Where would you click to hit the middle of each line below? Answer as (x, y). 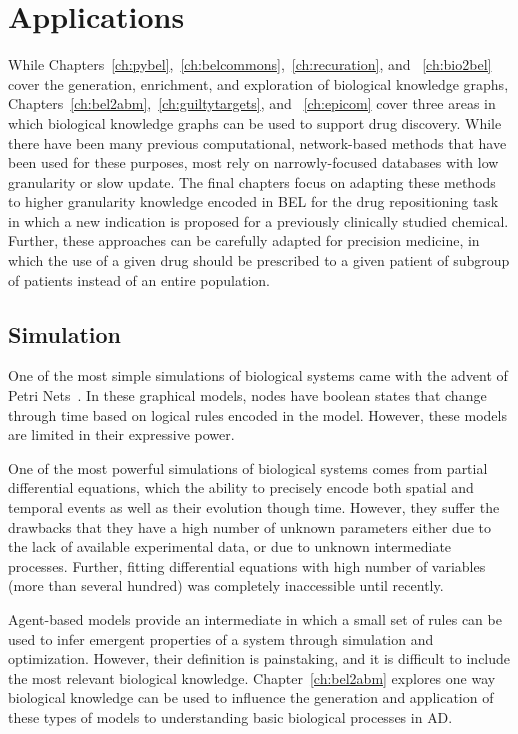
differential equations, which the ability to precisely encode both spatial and (241, 487)
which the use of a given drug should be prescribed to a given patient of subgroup (259, 260)
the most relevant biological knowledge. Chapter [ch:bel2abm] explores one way (252, 677)
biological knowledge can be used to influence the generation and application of (251, 697)
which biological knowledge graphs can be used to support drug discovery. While (255, 122)
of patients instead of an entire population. (139, 279)
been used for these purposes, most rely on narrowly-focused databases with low (253, 162)
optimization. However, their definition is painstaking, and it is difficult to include (259, 658)
